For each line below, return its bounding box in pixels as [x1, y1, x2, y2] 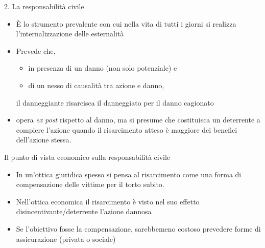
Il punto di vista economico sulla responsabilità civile [4, 151, 171, 162]
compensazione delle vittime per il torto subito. [16, 179, 164, 190]
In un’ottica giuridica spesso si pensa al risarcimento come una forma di [16, 169, 242, 179]
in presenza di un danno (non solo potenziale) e [28, 63, 177, 73]
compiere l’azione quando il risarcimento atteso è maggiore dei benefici [16, 124, 237, 135]
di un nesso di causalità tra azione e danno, [28, 79, 164, 90]
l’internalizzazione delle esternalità [16, 28, 124, 39]
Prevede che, [16, 45, 56, 56]
